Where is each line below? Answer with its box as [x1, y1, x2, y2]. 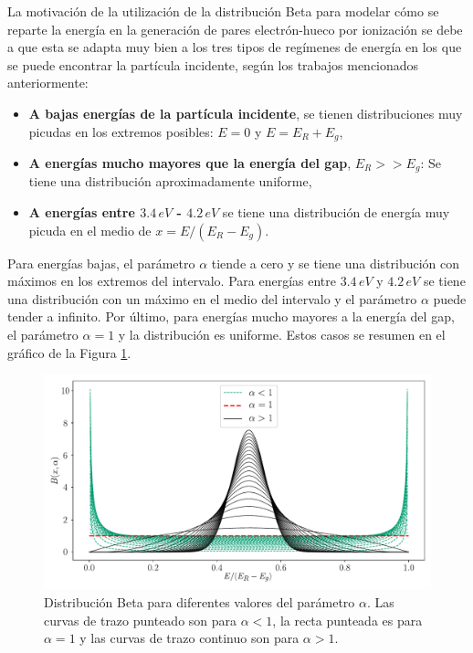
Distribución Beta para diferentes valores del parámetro [44, 593, 355, 611]
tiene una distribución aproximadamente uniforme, [28, 172, 312, 191]
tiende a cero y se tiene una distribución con [211, 253, 460, 272]
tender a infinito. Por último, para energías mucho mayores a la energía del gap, [7, 307, 455, 326]
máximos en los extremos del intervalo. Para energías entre [7, 271, 336, 290]
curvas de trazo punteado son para [44, 610, 237, 629]
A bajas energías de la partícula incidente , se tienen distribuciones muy [28, 103, 463, 122]
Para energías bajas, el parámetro [7, 253, 195, 272]
